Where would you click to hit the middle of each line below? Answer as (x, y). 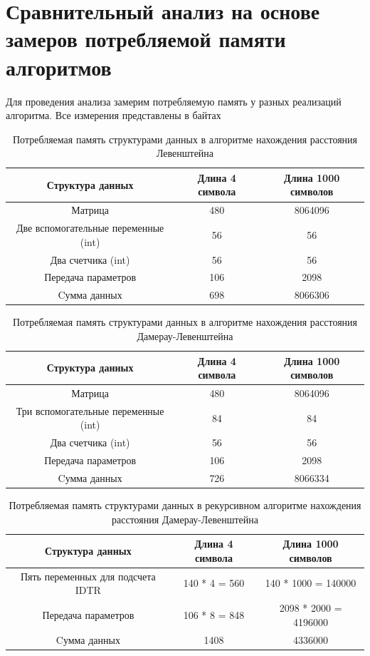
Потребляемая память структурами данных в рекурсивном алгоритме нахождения (185, 505)
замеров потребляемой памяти (146, 39)
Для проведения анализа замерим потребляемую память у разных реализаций (174, 101)
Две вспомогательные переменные (90, 228)
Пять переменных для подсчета (88, 576)
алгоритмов (59, 67)
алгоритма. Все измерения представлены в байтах (113, 115)
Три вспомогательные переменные (90, 410)
